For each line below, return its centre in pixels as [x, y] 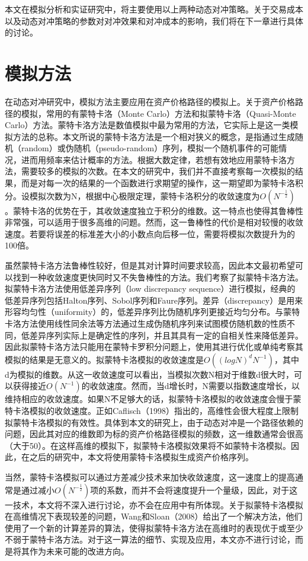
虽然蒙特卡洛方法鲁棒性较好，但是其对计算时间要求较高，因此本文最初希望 [150, 265]
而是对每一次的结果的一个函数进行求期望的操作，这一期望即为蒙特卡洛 [158, 183]
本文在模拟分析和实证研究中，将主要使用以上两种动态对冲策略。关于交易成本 [154, 9]
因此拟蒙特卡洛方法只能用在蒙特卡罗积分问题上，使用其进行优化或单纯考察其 [154, 347]
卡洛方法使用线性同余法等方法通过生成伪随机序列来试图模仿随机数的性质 [146, 323]
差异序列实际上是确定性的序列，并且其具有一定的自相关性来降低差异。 [166, 335]
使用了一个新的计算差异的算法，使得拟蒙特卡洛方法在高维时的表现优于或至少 [154, 527]
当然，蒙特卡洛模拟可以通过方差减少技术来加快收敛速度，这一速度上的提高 [150, 476]
